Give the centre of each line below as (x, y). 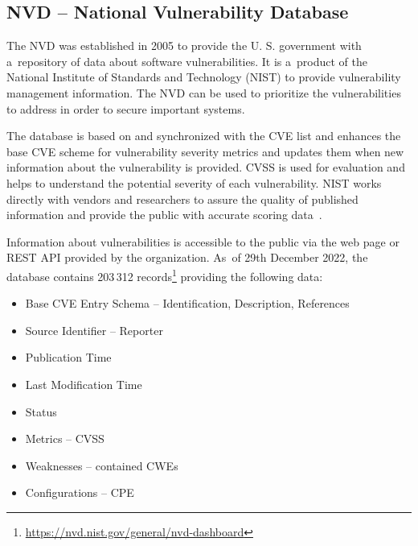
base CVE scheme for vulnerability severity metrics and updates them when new (205, 151)
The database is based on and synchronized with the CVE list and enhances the (204, 136)
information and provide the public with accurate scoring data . (164, 215)
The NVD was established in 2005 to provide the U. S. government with (184, 45)
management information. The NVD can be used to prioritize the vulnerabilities (204, 92)
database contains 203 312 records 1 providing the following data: (165, 275)
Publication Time (68, 357)
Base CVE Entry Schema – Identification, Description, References (187, 303)
